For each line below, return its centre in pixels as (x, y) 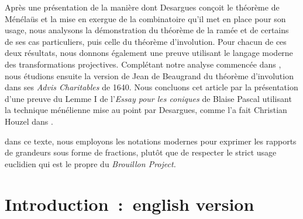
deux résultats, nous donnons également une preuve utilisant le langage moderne (149, 53)
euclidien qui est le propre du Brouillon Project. (90, 163)
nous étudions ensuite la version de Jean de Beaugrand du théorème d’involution (149, 75)
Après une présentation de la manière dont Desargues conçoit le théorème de (142, 7)
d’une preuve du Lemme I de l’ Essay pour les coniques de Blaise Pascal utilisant (148, 98)
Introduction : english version (130, 204)
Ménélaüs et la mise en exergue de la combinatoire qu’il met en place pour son (145, 18)
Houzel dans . (29, 121)
